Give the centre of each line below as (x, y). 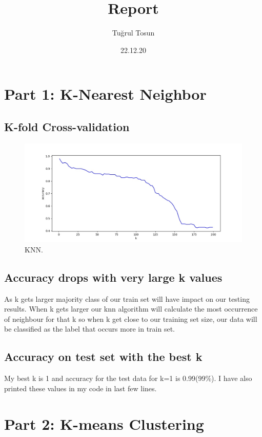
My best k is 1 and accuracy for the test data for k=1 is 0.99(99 (105, 378)
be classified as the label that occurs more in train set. (89, 329)
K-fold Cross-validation (67, 126)
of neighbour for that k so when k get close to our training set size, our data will (131, 318)
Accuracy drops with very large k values (113, 277)
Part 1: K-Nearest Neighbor (105, 94)
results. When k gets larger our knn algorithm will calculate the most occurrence (131, 309)
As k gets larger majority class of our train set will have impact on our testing (127, 298)
